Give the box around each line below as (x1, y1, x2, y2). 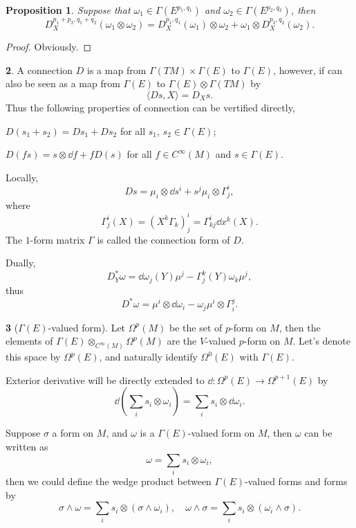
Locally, (6, 170, 39, 184)
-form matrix (30, 232, 85, 246)
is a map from (87, 62, 147, 77)
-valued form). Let (48, 320, 126, 334)
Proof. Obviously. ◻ (6, 39, 92, 54)
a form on (52, 426, 94, 440)
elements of (6, 334, 53, 348)
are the (167, 334, 197, 348)
